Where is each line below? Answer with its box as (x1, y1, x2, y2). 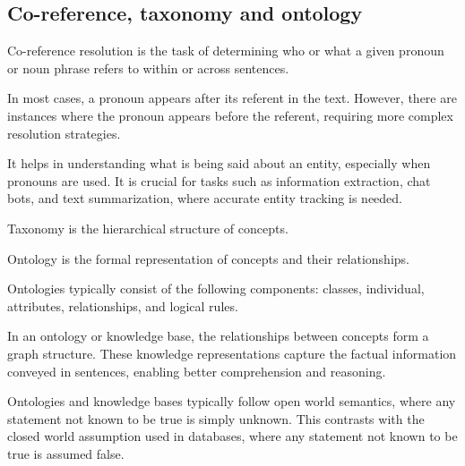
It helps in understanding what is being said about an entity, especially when (7, 154, 431, 173)
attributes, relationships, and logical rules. (7, 296, 238, 315)
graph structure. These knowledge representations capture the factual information (7, 343, 457, 362)
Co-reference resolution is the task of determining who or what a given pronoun (7, 41, 444, 60)
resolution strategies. (7, 123, 121, 142)
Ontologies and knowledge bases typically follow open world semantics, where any (7, 392, 456, 411)
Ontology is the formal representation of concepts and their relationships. (7, 249, 409, 267)
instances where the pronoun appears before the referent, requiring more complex (7, 106, 453, 124)
